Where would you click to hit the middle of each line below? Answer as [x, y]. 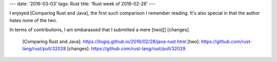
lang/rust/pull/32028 [44, 48]
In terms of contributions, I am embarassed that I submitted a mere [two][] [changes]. [100, 30]
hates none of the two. [33, 20]
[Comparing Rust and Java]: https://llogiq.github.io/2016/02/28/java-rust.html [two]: [111, 42]
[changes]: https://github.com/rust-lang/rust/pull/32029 [126, 48]
